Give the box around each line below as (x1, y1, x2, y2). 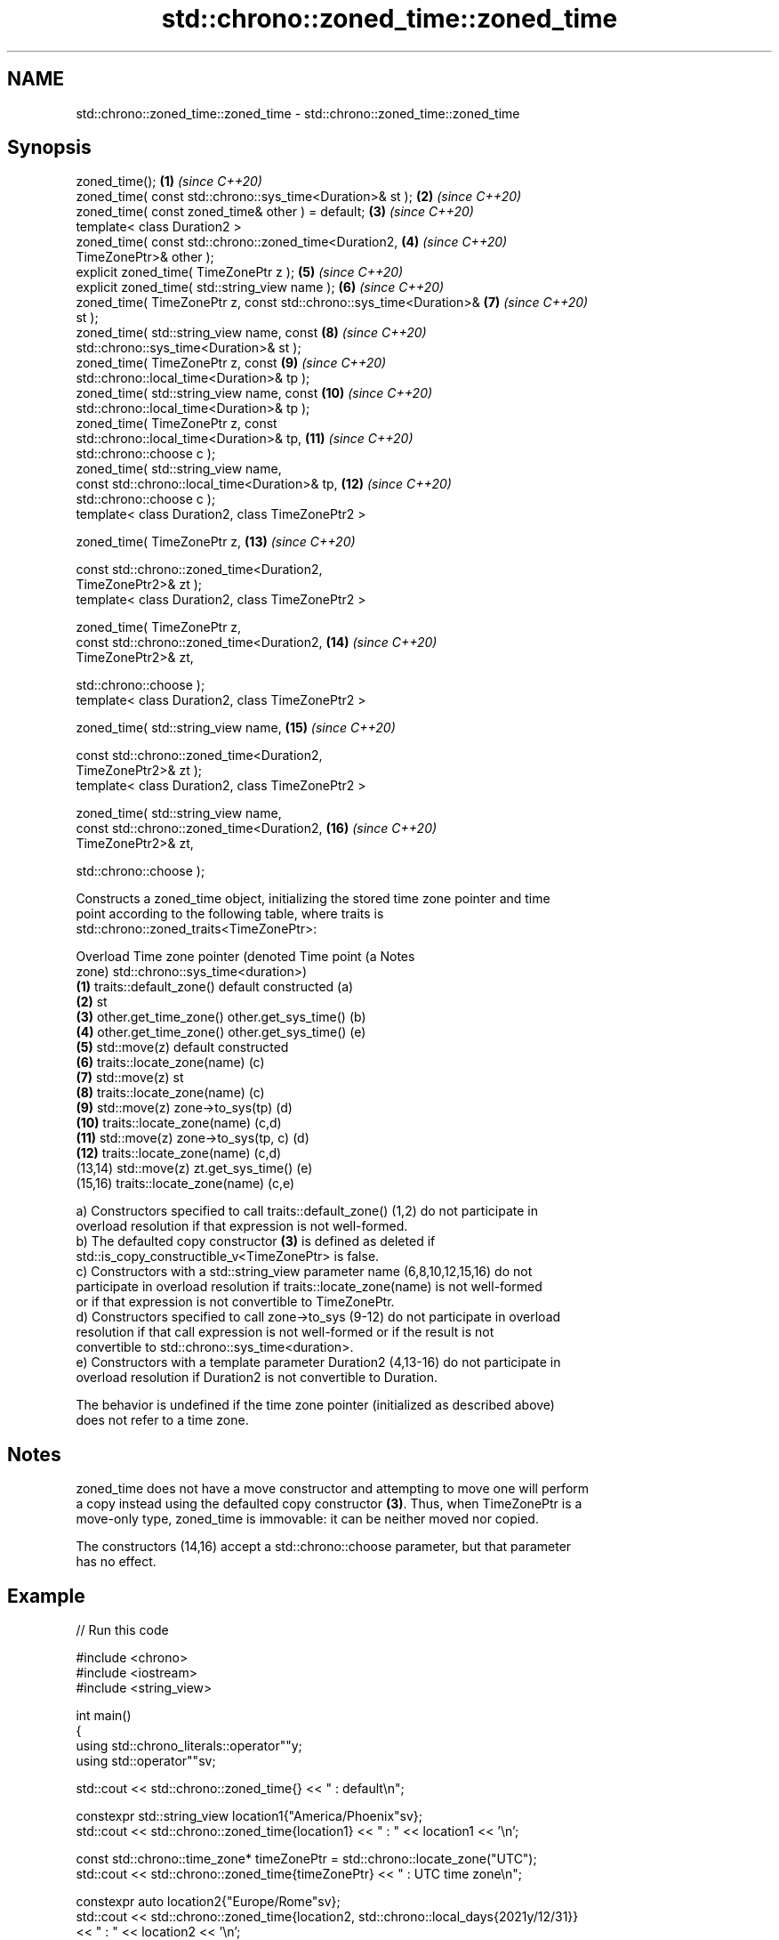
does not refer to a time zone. (76, 1412, 249, 1428)
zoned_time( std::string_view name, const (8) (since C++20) (76, 325, 427, 341)
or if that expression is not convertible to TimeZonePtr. (76, 1294, 395, 1310)
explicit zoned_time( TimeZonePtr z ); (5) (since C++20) (76, 264, 404, 280)
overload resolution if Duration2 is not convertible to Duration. (76, 1370, 438, 1386)
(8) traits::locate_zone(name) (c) (76, 1085, 265, 1101)
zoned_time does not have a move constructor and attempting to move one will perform (76, 1481, 590, 1497)
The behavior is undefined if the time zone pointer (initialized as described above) (76, 1397, 555, 1413)
